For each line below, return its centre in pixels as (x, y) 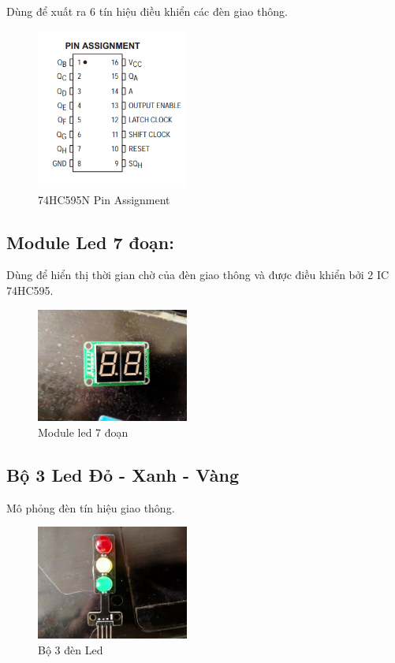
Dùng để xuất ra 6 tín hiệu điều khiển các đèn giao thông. (147, 11)
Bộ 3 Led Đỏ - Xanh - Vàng (123, 474)
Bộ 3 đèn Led (71, 649)
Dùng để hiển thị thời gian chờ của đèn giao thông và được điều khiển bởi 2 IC (198, 275)
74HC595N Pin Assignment (104, 199)
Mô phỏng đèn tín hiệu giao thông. (91, 507)
